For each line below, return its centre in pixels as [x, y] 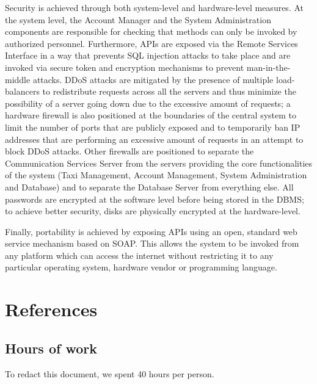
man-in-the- [268, 67]
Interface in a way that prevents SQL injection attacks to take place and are [148, 55]
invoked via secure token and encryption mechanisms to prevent [125, 67]
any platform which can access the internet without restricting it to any [139, 255]
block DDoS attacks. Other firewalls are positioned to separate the [129, 151]
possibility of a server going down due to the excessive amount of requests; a [148, 103]
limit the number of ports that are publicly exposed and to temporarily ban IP [153, 127]
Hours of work [51, 348]
